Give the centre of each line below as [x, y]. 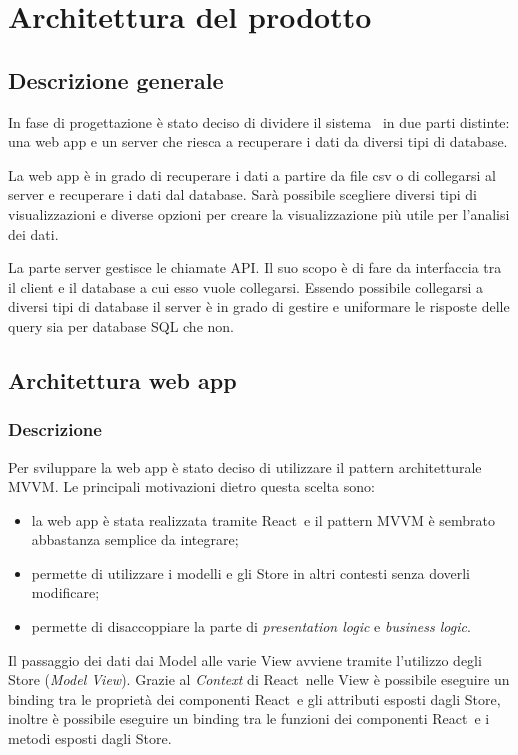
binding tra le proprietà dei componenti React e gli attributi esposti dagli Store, [254, 698]
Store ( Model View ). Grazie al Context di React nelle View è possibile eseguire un [259, 679]
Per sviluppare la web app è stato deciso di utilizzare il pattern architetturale [245, 466]
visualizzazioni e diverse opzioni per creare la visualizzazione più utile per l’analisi [259, 213]
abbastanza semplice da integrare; [135, 539]
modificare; [65, 592]
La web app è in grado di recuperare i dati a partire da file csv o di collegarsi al [252, 174]
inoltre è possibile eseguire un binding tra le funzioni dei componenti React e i [249, 718]
